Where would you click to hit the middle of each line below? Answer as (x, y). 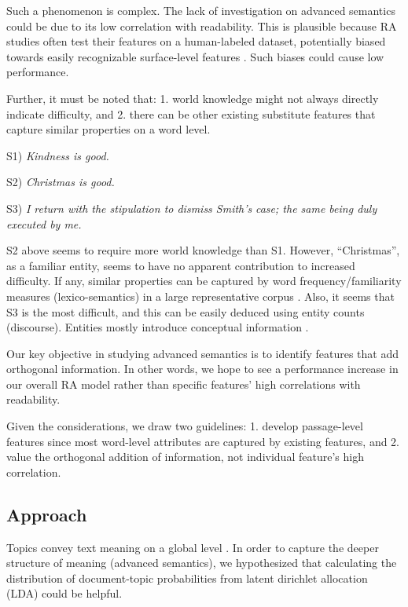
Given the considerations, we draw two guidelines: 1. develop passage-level (185, 426)
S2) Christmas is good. (61, 182)
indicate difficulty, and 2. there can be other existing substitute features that (191, 113)
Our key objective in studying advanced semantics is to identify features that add (203, 353)
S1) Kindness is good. (58, 155)
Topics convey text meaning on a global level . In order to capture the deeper (193, 547)
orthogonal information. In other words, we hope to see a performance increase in (202, 369)
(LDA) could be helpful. (64, 593)
